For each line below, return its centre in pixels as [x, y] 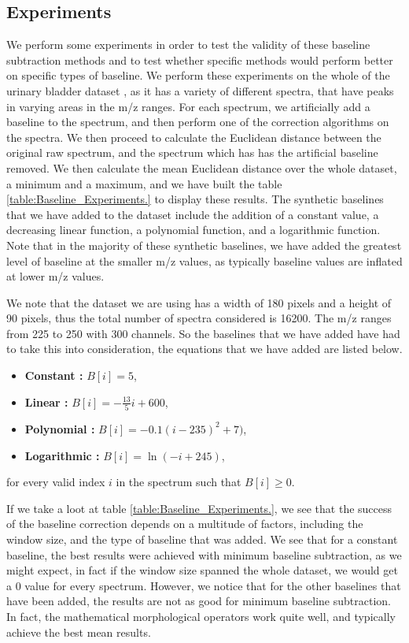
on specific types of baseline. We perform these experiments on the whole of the [198, 75]
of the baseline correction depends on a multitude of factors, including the [185, 524]
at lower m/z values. [55, 276]
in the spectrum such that [179, 482]
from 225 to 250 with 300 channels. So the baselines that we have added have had [203, 333]
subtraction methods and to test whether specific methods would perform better [200, 59]
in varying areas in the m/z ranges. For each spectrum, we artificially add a [188, 106]
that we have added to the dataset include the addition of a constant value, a [193, 214]
